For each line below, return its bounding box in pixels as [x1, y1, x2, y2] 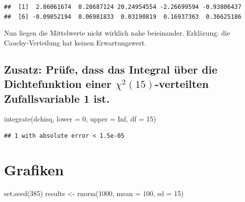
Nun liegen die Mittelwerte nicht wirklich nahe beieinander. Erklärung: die [4, 28, 230, 38]
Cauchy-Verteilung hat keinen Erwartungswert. [4, 37, 147, 47]
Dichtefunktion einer [4, 76, 112, 91]
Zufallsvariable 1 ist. [4, 90, 110, 106]
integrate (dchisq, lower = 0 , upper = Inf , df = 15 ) [4, 114, 156, 124]
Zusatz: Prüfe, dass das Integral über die [4, 61, 218, 77]
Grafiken [4, 159, 64, 179]
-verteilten [154, 76, 209, 91]
